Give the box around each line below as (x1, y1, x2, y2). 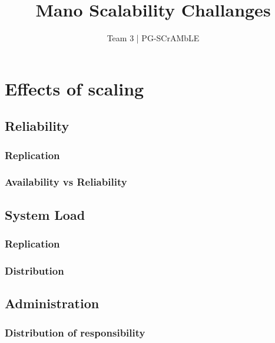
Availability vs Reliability (5, 174, 127, 189)
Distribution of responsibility (5, 325, 145, 339)
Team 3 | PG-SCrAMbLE (107, 32, 200, 44)
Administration (5, 294, 100, 312)
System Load (5, 205, 85, 223)
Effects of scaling (5, 76, 144, 100)
